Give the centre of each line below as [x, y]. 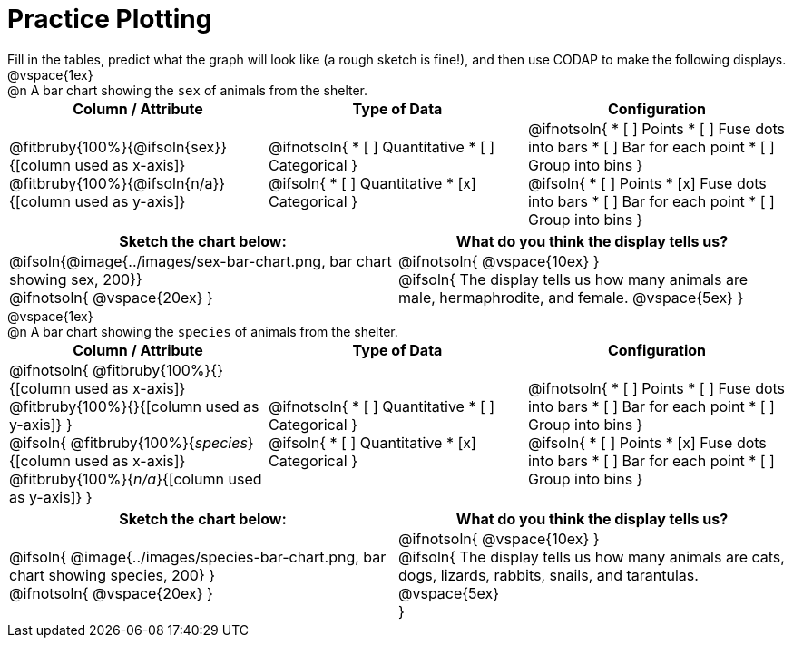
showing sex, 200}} [76, 279]
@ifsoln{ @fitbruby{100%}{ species [128, 442]
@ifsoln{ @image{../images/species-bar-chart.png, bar [198, 557]
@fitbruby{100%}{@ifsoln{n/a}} [117, 183]
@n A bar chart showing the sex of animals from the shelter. [188, 90]
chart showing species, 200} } [113, 575]
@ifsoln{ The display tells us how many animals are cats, [592, 557]
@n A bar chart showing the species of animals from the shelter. [203, 331]
